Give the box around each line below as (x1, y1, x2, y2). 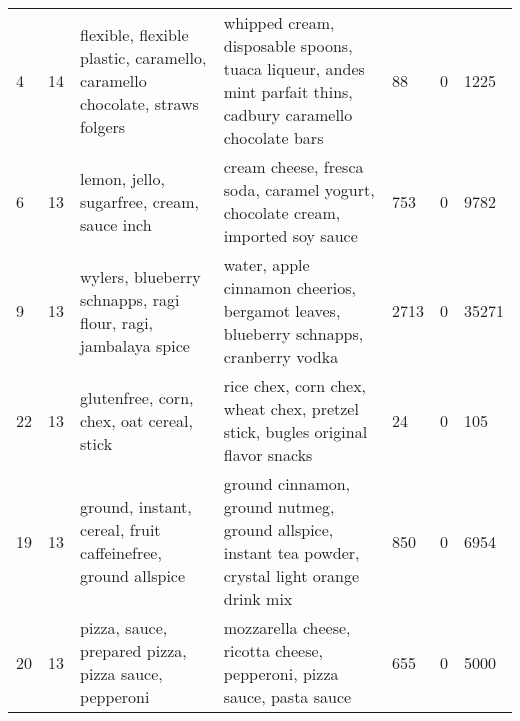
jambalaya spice (80, 333, 190, 357)
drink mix (223, 587, 293, 610)
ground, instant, (80, 495, 192, 518)
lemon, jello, (80, 166, 165, 190)
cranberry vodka (223, 345, 339, 368)
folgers (80, 114, 126, 138)
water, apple (223, 253, 310, 276)
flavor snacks (223, 443, 313, 466)
